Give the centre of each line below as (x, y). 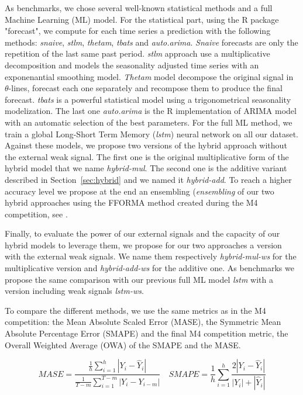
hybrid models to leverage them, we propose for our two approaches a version (143, 245)
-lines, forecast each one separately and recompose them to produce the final (145, 88)
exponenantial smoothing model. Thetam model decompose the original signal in (149, 76)
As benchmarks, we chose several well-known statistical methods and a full (139, 8)
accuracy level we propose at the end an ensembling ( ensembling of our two (140, 191)
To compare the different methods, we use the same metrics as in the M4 (135, 310)
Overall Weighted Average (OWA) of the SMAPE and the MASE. (123, 344)
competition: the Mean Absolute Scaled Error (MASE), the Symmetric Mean (143, 322)
